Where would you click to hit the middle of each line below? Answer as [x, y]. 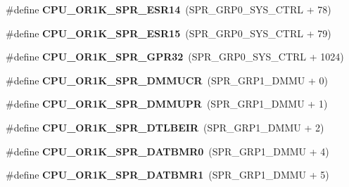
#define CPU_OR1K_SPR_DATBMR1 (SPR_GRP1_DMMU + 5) [167, 175]
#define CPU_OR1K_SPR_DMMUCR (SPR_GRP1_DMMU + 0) [167, 80]
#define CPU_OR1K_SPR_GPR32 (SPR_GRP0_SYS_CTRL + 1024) [175, 57]
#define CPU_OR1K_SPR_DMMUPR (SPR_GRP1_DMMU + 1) [167, 104]
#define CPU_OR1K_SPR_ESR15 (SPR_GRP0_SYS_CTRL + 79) [169, 33]
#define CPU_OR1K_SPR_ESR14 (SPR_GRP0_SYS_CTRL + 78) [169, 9]
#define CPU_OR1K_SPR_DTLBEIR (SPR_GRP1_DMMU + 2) [165, 127]
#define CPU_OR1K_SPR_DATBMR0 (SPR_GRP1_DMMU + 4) [167, 151]
